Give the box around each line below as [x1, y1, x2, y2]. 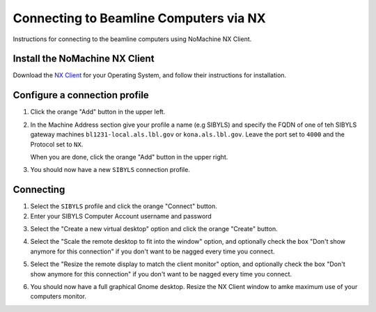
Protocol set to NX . [30, 140, 84, 148]
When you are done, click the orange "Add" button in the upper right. [30, 153, 228, 161]
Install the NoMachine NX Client [13, 53, 155, 65]
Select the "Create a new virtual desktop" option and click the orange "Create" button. [30, 225, 278, 233]
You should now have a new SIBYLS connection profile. [30, 166, 191, 174]
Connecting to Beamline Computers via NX [13, 10, 266, 26]
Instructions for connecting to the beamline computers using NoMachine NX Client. [13, 35, 252, 43]
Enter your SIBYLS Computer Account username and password [30, 212, 212, 220]
